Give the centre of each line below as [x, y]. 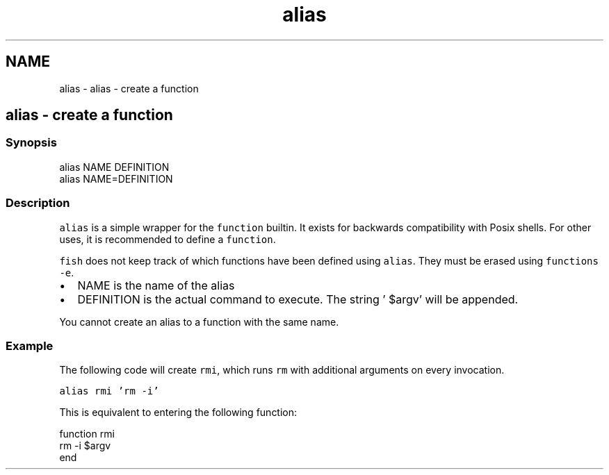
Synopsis [31, 143]
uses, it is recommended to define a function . [168, 239]
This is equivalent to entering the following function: [178, 412]
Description [38, 203]
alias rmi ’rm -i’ [109, 391]
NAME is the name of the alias [156, 285]
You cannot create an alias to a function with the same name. [199, 322]
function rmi [87, 434]
